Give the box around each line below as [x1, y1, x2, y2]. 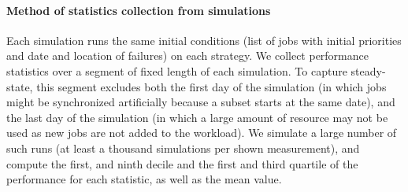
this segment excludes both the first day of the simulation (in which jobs [36, 78, 387, 94]
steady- [351, 62, 386, 79]
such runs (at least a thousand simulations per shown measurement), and [6, 139, 360, 156]
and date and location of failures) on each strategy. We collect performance [6, 47, 369, 64]
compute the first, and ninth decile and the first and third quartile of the [6, 155, 358, 172]
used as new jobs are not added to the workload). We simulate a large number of [6, 124, 397, 141]
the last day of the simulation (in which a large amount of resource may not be [6, 109, 388, 125]
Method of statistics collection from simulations [6, 2, 271, 18]
